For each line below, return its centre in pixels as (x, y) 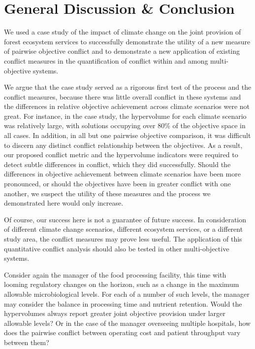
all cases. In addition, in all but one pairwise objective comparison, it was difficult (127, 135)
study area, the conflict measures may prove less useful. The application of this (123, 239)
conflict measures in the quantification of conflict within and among (106, 60)
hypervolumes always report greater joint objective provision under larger (115, 313)
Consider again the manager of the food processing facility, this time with (115, 274)
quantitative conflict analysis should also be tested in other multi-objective (117, 248)
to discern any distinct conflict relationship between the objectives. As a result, (123, 145)
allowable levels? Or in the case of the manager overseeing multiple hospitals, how (127, 323)
